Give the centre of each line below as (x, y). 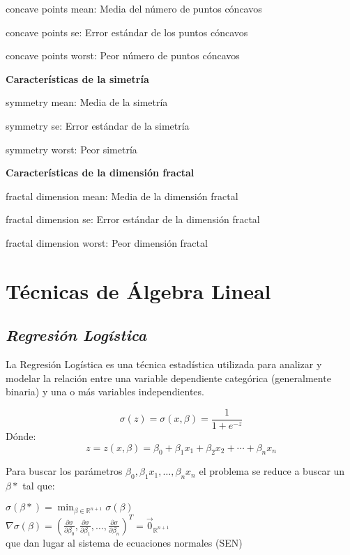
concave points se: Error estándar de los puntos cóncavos (127, 32)
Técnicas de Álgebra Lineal (138, 290)
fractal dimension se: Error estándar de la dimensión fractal (133, 219)
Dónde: (21, 435)
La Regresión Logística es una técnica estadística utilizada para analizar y (164, 364)
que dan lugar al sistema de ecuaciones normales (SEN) (124, 542)
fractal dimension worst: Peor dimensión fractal (107, 242)
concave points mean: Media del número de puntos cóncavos (134, 8)
